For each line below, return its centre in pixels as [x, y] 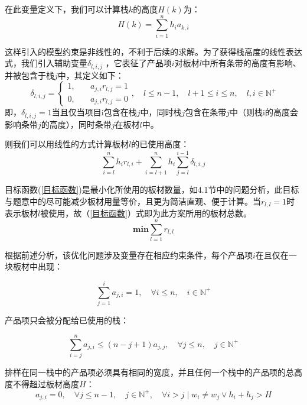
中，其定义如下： [91, 75]
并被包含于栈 [30, 75]
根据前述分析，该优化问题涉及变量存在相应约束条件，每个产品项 [129, 255]
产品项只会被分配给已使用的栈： [67, 320]
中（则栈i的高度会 [264, 112]
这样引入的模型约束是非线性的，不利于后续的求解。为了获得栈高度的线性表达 [153, 51]
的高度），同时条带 [76, 124]
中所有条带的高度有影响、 [251, 63]
